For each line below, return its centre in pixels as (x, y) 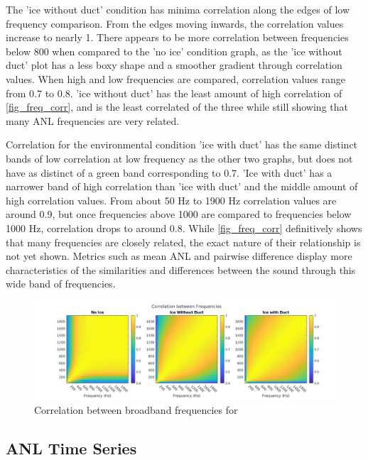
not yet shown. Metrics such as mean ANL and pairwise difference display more (179, 256)
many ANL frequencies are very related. (93, 120)
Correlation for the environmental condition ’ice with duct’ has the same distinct (182, 144)
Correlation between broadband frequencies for (136, 410)
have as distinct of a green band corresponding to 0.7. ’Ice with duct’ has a (169, 172)
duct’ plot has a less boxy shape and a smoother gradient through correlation (174, 65)
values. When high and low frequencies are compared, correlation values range (176, 78)
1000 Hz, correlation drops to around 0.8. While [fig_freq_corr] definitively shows (184, 228)
